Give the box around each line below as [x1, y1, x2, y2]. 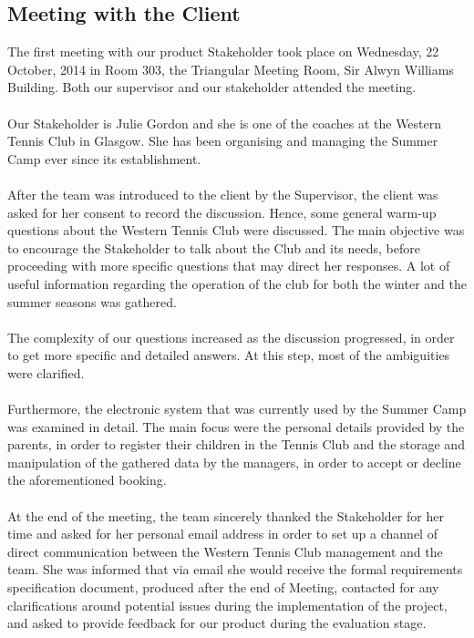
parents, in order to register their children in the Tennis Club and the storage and [7, 435, 465, 454]
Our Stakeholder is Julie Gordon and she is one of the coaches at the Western [7, 113, 442, 132]
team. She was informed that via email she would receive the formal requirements [7, 560, 463, 579]
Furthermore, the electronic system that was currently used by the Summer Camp [7, 399, 467, 418]
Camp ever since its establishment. [7, 149, 201, 168]
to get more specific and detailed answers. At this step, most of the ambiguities [7, 345, 450, 365]
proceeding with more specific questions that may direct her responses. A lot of [7, 256, 450, 275]
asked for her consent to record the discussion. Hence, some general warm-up [7, 202, 437, 221]
